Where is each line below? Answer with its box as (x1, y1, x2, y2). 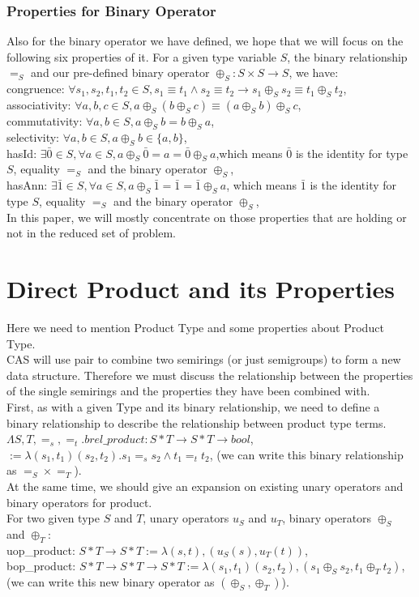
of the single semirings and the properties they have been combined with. (6, 382, 370, 399)
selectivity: (6, 128, 60, 145)
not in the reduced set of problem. (6, 224, 176, 241)
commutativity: (6, 113, 83, 129)
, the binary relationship (287, 48, 408, 65)
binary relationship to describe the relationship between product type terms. (6, 414, 387, 431)
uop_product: (6, 541, 75, 558)
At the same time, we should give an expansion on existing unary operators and (6, 478, 404, 495)
